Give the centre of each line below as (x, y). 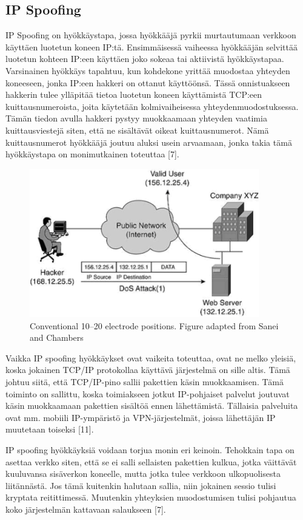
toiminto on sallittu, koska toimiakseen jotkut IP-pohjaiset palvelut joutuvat (148, 393)
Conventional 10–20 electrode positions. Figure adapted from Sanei (154, 325)
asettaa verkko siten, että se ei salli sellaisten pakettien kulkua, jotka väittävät (151, 461)
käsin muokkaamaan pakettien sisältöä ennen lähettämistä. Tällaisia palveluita (152, 405)
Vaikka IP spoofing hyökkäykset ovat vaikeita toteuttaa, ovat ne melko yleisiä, (151, 357)
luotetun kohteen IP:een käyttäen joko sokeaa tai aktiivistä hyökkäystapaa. (145, 59)
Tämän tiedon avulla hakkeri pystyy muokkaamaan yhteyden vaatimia (136, 118)
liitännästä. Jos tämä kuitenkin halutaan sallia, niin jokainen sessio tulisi (141, 485)
